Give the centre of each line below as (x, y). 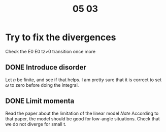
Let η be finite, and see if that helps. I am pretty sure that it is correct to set (84, 80)
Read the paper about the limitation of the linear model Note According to (82, 113)
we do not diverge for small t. (36, 124)
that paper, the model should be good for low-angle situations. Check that (82, 119)
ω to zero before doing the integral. (42, 85)
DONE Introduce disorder (46, 67)
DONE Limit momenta (40, 101)
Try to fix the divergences (61, 37)
